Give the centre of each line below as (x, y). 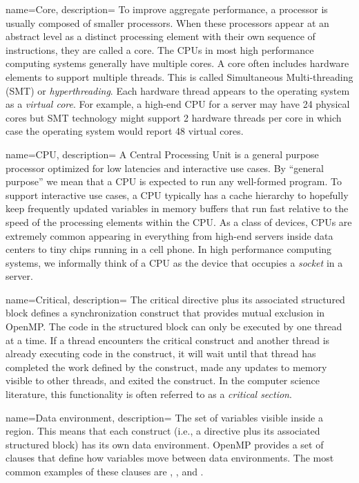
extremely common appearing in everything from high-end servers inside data (169, 235)
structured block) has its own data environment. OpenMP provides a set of (165, 444)
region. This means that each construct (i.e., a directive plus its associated (163, 431)
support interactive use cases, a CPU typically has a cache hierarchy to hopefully (177, 195)
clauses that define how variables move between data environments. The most (170, 458)
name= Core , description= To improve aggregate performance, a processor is (167, 9)
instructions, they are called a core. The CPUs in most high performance (160, 49)
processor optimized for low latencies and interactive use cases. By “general (165, 168)
